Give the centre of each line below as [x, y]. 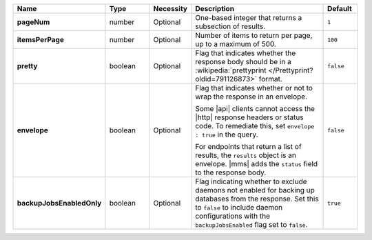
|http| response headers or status [249, 117]
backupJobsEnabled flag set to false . [251, 224]
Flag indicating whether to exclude [251, 181]
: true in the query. [227, 134]
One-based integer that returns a [249, 18]
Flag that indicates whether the [246, 53]
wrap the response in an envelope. [251, 97]
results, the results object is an [246, 155]
